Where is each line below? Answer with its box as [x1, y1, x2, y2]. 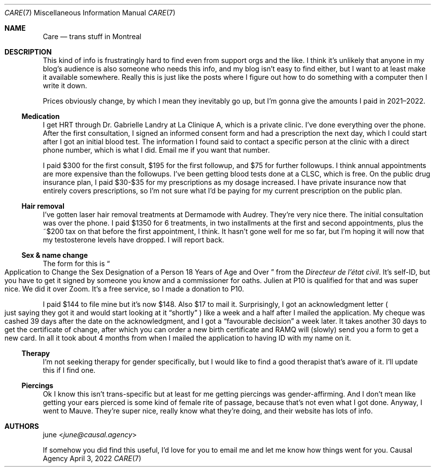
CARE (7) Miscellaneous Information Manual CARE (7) [4, 8, 176, 17]
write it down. [43, 81, 87, 90]
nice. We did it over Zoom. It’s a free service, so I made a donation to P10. [4, 285, 245, 293]
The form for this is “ [43, 259, 110, 268]
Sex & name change [21, 251, 88, 259]
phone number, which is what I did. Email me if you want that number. [43, 146, 270, 154]
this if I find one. [43, 366, 96, 374]
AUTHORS [4, 422, 39, 430]
